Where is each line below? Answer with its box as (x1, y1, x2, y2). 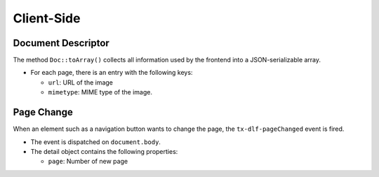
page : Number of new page (48, 157, 128, 166)
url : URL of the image (48, 78, 114, 87)
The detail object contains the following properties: (30, 147, 178, 155)
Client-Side (13, 10, 81, 26)
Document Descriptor (13, 37, 110, 49)
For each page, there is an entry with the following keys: (30, 69, 193, 77)
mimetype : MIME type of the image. (48, 88, 152, 97)
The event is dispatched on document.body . (30, 137, 161, 146)
